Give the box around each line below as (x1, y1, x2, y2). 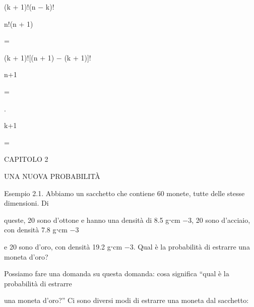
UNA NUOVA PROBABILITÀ (4, 170, 100, 181)
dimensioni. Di (4, 198, 49, 208)
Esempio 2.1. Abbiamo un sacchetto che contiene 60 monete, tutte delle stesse (4, 188, 245, 198)
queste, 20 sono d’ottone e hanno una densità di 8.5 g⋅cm (4, 214, 180, 225)
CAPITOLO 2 (4, 154, 48, 164)
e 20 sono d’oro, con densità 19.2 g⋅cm (4, 241, 122, 252)
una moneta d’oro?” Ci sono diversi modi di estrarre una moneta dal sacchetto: (4, 295, 249, 305)
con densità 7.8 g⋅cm (4, 224, 68, 235)
